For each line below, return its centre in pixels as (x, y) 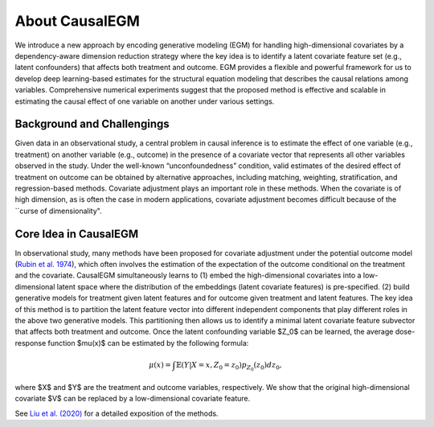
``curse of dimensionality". (58, 211)
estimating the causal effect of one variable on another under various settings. (145, 101)
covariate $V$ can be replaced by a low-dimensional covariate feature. (133, 399)
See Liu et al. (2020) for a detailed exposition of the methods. (117, 413)
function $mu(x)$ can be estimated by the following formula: (148, 343)
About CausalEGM (78, 21)
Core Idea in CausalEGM (77, 234)
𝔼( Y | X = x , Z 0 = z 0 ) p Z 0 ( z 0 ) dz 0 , (229, 366)
